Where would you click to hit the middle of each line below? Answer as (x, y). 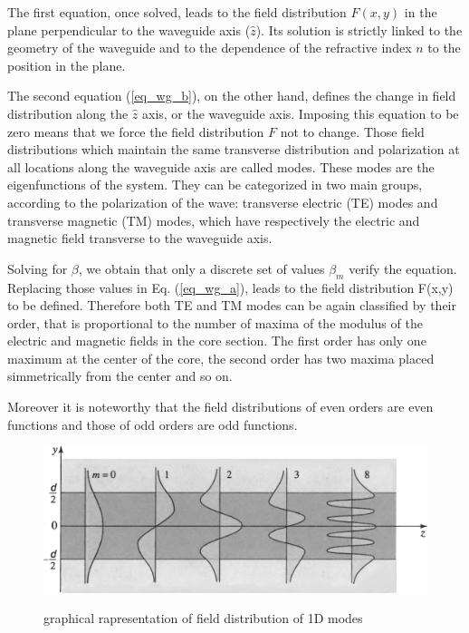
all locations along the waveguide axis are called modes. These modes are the (221, 166)
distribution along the (68, 113)
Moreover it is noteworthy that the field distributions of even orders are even (220, 407)
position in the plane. (67, 65)
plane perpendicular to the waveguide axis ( (129, 29)
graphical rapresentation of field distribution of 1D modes (203, 618)
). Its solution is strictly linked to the (359, 29)
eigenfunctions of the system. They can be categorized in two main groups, (215, 185)
